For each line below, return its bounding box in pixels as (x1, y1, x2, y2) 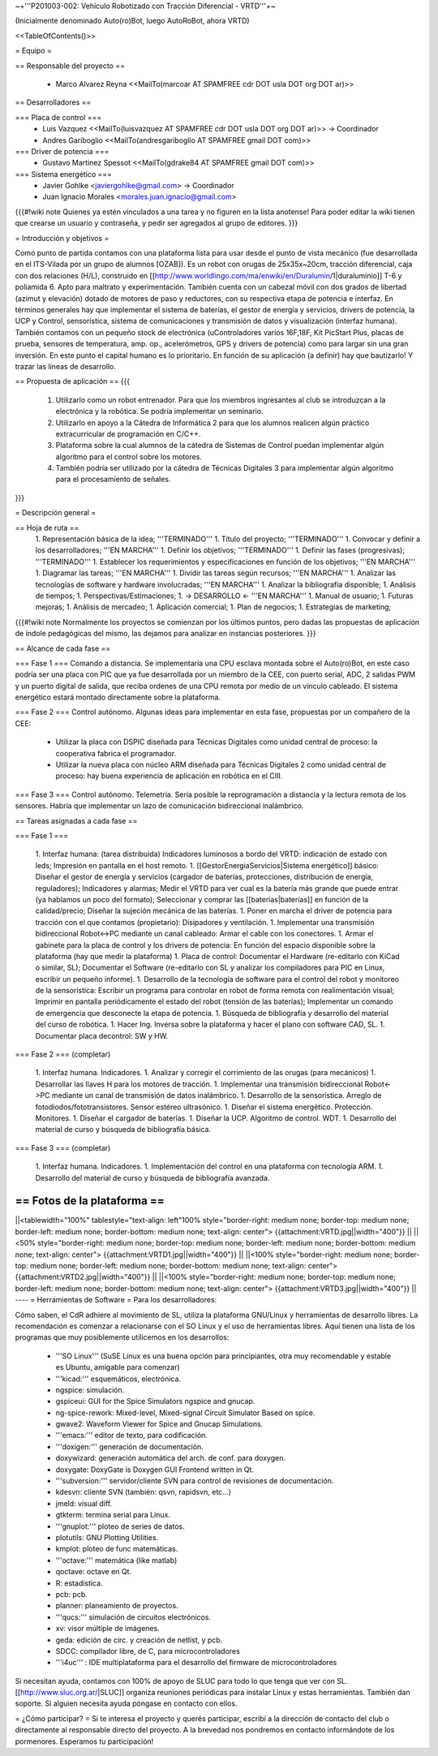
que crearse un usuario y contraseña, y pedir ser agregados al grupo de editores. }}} (15, 218, 298, 228)
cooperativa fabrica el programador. (55, 748, 177, 758)
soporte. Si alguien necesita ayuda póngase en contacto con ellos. (15, 1698, 238, 1708)
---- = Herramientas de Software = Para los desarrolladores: (15, 1295, 217, 1305)
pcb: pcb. (55, 1589, 88, 1599)
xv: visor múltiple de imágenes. (55, 1624, 160, 1633)
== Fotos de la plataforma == (15, 1194, 165, 1208)
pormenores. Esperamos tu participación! (15, 1737, 154, 1746)
